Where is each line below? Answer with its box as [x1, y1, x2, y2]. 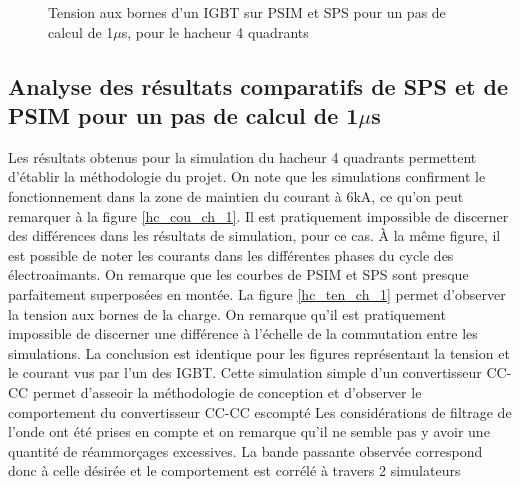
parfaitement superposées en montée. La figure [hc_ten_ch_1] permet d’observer [8, 283, 506, 304]
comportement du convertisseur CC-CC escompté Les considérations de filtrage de [8, 401, 512, 422]
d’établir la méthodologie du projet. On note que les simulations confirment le [8, 166, 486, 187]
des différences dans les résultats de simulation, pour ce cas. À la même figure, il [8, 225, 501, 246]
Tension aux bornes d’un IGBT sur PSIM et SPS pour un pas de [48, 2, 446, 22]
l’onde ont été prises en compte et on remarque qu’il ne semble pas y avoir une [8, 421, 490, 442]
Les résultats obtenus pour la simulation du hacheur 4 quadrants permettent [8, 146, 477, 167]
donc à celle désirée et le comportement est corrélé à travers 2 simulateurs [8, 460, 461, 481]
